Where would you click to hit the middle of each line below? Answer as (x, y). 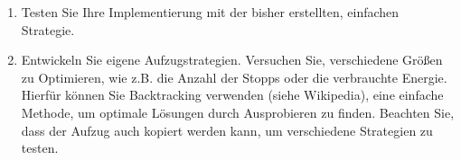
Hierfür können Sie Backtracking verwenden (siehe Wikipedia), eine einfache (232, 95)
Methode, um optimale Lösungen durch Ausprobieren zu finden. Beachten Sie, (238, 112)
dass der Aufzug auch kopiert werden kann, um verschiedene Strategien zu (227, 130)
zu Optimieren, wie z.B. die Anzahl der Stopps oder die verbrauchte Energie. (234, 77)
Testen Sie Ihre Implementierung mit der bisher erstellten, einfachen (210, 12)
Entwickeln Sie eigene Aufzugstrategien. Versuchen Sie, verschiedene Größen (232, 60)
